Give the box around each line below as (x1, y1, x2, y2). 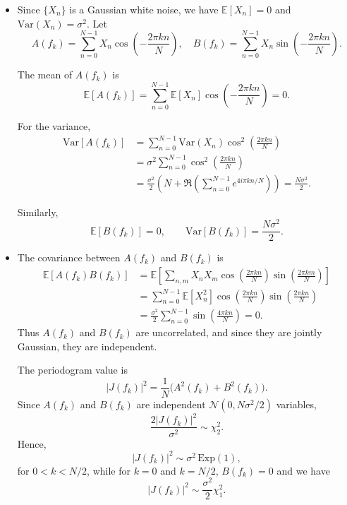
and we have (276, 463, 330, 477)
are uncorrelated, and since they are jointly (135, 325, 322, 340)
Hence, (17, 436, 47, 451)
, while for (87, 463, 130, 477)
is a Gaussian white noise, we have (69, 2, 219, 16)
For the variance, (17, 119, 91, 133)
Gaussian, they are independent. (17, 338, 157, 353)
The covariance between (17, 250, 121, 265)
